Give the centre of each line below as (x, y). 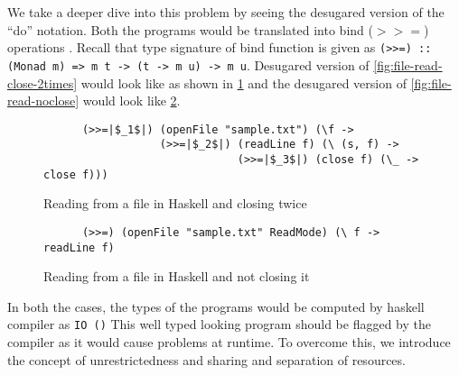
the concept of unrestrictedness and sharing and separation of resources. (206, 359)
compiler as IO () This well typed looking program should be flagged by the (219, 324)
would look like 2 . (131, 101)
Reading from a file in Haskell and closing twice (175, 203)
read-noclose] (43, 101)
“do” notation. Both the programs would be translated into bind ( (190, 29)
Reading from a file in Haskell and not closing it (177, 276)
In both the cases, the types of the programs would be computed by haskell (216, 306)
